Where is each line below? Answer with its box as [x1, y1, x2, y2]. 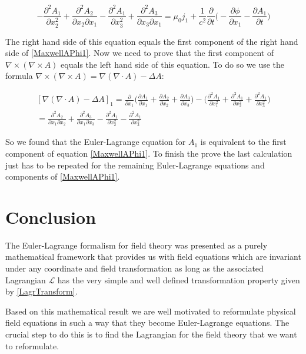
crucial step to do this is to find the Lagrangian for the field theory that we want [5, 328, 297, 340]
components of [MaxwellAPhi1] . [5, 170, 120, 183]
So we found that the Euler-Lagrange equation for [5, 135, 186, 148]
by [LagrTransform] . [5, 285, 78, 297]
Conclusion [5, 204, 97, 229]
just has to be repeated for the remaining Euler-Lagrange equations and [5, 158, 265, 171]
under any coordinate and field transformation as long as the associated [5, 262, 264, 274]
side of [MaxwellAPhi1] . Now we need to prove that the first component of [5, 47, 274, 59]
